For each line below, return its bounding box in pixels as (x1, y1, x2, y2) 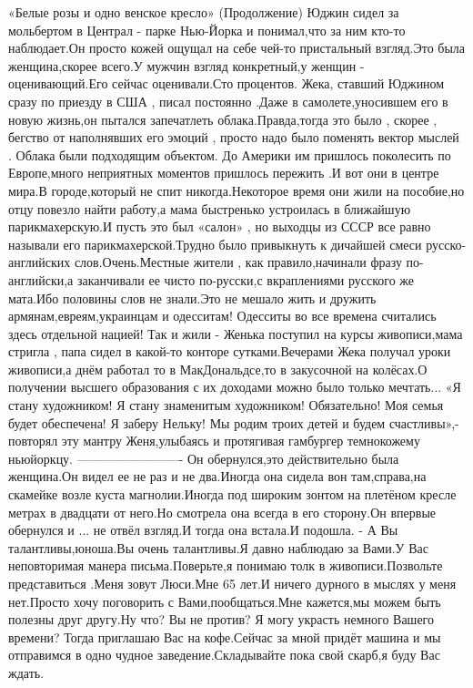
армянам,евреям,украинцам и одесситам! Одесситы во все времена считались (8, 306, 437, 325)
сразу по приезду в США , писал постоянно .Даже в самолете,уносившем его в (8, 91, 448, 110)
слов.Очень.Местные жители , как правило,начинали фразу (74, 252, 402, 272)
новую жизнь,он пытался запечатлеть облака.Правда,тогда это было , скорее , (8, 109, 438, 128)
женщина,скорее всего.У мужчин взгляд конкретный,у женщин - (8, 56, 365, 75)
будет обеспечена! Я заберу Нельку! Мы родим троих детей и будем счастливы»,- (8, 413, 459, 432)
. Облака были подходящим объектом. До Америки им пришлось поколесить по (8, 145, 451, 164)
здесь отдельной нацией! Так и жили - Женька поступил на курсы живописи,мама (8, 323, 463, 343)
